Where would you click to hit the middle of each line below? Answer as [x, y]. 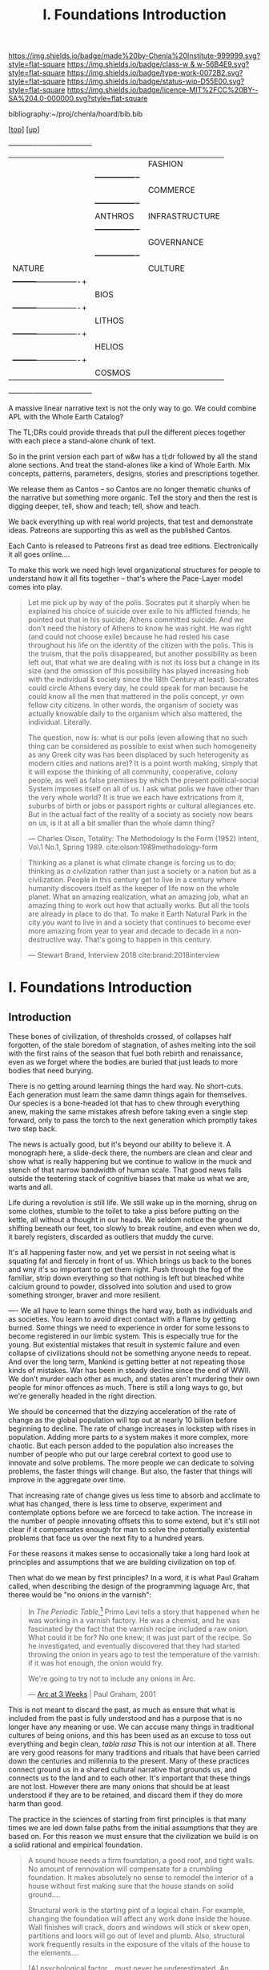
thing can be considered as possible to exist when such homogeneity [143, 746]
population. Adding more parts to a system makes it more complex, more [128, 1437]
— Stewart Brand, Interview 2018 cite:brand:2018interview [124, 955]
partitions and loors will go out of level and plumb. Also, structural [137, 1935]
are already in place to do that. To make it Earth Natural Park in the [137, 914]
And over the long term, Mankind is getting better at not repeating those [127, 1362]
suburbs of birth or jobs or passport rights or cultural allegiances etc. [142, 806]
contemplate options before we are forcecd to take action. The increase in [130, 1513]
